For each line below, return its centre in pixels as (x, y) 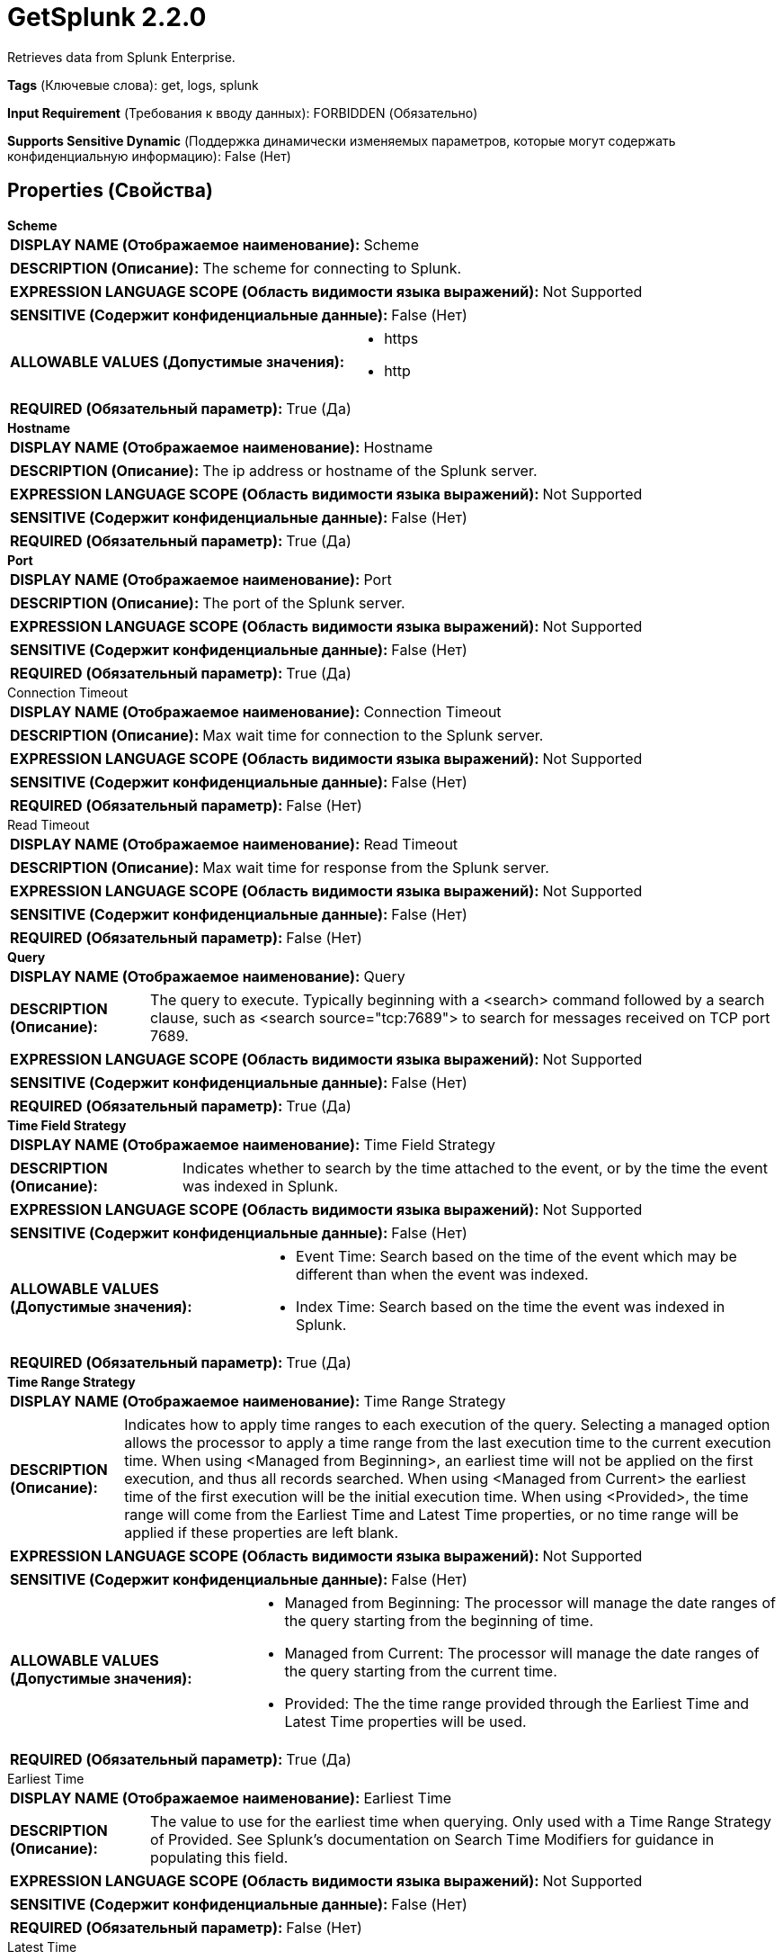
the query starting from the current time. (421, 1671)
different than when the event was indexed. (442, 1274)
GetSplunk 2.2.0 (107, 17)
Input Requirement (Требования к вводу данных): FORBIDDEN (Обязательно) (243, 112)
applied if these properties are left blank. (261, 1532)
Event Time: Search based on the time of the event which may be (516, 1256)
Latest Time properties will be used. (405, 1721)
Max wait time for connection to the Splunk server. (373, 735)
